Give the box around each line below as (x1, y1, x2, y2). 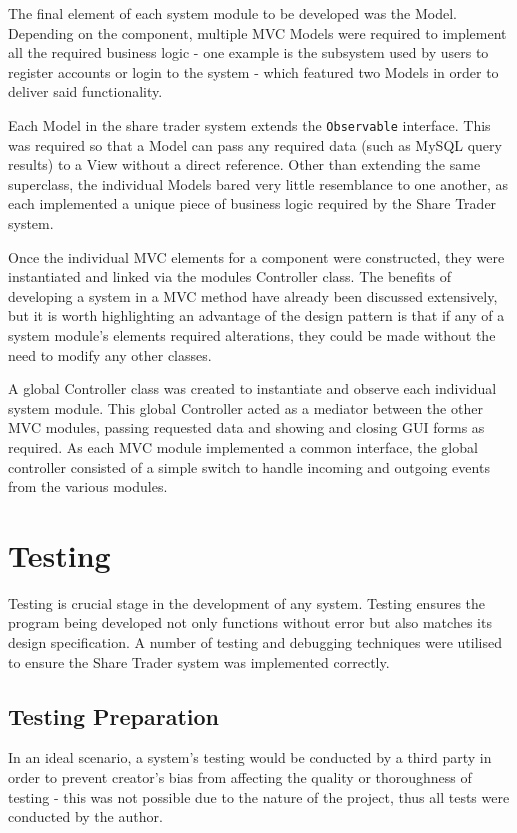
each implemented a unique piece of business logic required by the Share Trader (8, 193, 497, 214)
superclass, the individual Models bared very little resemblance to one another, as (8, 173, 508, 194)
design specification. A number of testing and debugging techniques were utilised (8, 632, 502, 653)
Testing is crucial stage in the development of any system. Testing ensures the (8, 592, 486, 613)
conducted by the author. (8, 806, 163, 827)
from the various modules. (8, 476, 168, 497)
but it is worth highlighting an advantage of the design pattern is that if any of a (8, 305, 505, 326)
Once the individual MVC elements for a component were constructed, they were (8, 246, 505, 267)
